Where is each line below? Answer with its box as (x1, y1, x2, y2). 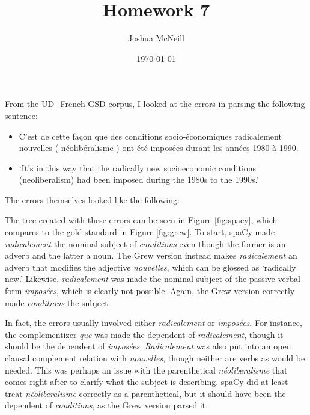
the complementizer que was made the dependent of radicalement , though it (5, 328, 284, 340)
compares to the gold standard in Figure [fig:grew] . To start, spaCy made (5, 226, 275, 238)
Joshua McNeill (128, 32, 184, 45)
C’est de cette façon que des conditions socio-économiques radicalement (19, 129, 282, 142)
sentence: (5, 109, 38, 121)
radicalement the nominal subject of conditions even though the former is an (5, 237, 286, 250)
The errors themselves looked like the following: (5, 193, 180, 206)
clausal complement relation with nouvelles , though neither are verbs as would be (5, 352, 305, 364)
